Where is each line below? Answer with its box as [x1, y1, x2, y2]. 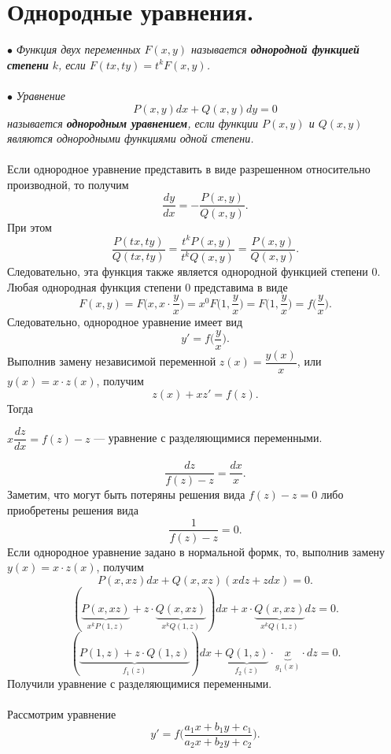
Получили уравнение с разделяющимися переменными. [7, 674, 272, 691]
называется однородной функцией [191, 41, 360, 58]
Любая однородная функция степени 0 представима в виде [7, 278, 288, 295]
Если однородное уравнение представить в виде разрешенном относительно [7, 161, 371, 177]
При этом [7, 218, 52, 235]
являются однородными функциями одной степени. [7, 130, 254, 147]
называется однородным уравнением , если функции [7, 114, 259, 131]
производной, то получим [7, 176, 129, 192]
